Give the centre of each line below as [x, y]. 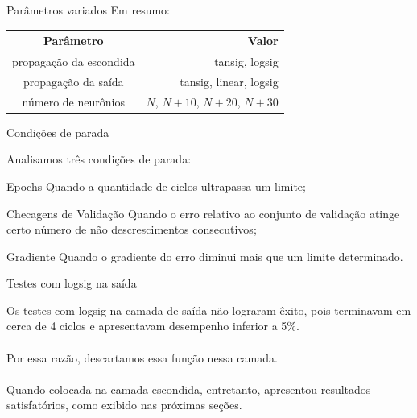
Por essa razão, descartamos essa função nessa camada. [142, 357]
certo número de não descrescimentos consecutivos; [132, 229]
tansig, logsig [246, 61]
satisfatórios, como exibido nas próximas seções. [124, 405]
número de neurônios [73, 101]
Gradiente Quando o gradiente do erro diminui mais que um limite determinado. [205, 256]
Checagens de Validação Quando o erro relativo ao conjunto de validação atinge [203, 213]
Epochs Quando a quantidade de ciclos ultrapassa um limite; [156, 186]
